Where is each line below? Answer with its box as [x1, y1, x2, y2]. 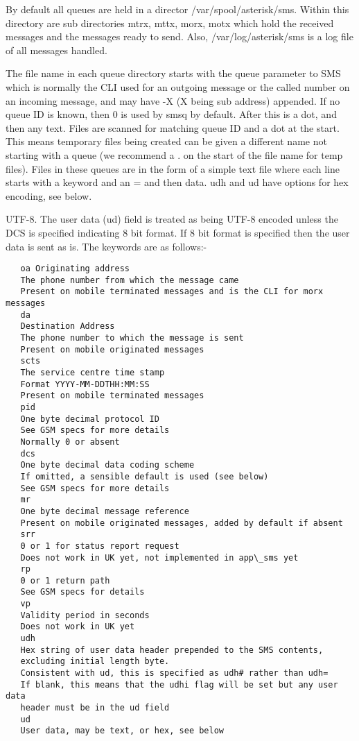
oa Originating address [20, 264, 130, 274]
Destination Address [20, 321, 115, 332]
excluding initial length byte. [20, 656, 170, 667]
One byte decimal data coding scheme [20, 460, 195, 470]
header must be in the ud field [20, 703, 170, 713]
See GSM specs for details [20, 587, 145, 597]
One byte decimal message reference [20, 506, 189, 516]
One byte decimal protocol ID [20, 414, 159, 424]
